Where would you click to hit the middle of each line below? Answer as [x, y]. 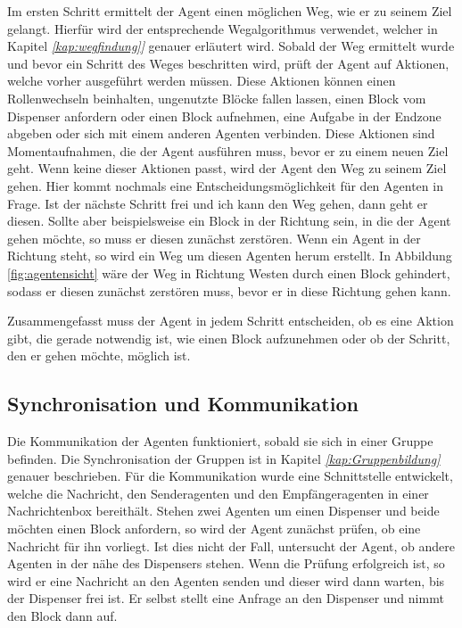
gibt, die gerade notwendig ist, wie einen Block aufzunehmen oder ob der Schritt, [229, 338]
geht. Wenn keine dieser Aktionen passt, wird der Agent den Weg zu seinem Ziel [227, 168]
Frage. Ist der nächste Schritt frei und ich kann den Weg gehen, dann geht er [218, 203]
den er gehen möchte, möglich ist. [99, 355]
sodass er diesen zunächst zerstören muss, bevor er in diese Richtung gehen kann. [229, 290]
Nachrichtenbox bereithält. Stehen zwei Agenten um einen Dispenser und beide [223, 511]
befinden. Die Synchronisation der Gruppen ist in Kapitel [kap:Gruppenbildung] [224, 458]
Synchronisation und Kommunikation [183, 404]
